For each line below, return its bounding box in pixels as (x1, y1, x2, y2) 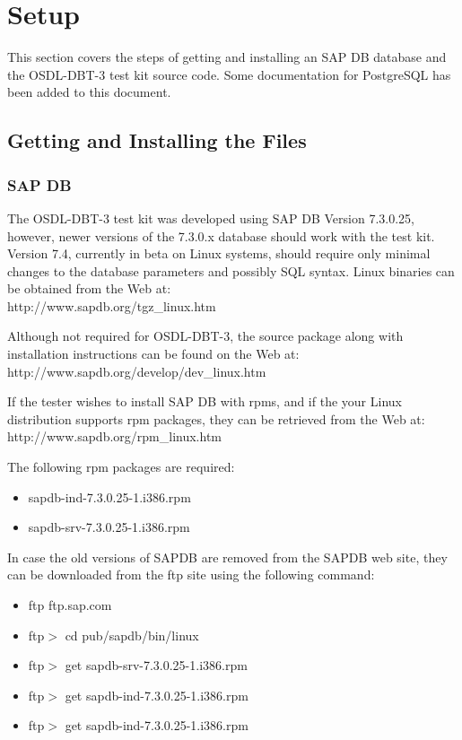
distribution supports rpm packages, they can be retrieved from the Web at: (7, 409, 425, 428)
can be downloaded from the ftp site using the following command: (7, 565, 375, 584)
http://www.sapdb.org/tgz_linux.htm (7, 296, 216, 315)
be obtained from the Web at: (7, 279, 171, 298)
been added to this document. (7, 83, 171, 101)
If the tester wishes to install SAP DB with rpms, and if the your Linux (7, 392, 402, 411)
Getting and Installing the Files (7, 126, 307, 154)
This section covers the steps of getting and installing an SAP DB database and (7, 48, 447, 66)
